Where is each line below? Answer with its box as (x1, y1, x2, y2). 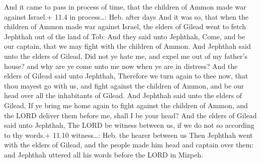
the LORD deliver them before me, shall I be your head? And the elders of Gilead (4, 110, 257, 120)
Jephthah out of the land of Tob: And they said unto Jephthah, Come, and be (4, 31, 245, 41)
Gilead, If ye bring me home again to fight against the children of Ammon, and (4, 100, 248, 110)
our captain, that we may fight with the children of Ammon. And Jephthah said (4, 41, 251, 51)
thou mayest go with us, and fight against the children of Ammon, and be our (4, 80, 244, 91)
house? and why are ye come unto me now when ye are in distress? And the (4, 60, 238, 71)
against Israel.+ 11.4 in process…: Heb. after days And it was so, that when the (4, 11, 249, 22)
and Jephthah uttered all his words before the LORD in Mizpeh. (4, 149, 203, 159)
